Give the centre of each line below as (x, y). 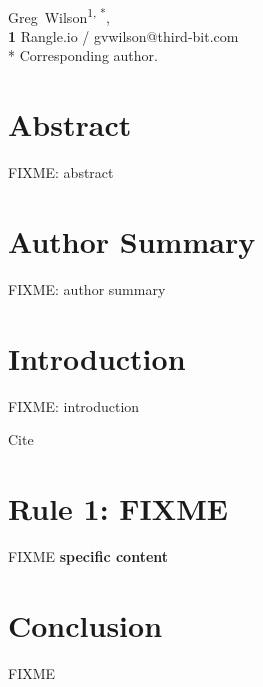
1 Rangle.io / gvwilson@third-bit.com (123, 35)
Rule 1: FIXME (118, 507)
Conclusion (85, 624)
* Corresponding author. (83, 55)
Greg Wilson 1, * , (59, 15)
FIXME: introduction (74, 405)
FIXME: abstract (61, 172)
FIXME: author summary (87, 288)
